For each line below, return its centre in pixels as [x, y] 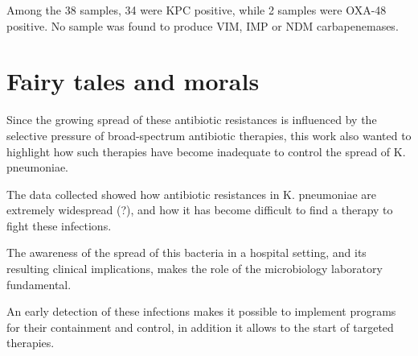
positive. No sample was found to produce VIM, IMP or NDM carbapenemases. [203, 25]
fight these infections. [59, 225]
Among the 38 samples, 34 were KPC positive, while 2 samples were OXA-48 [197, 10]
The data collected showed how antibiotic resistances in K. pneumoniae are [192, 194]
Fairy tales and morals [133, 81]
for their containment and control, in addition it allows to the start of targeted [200, 327]
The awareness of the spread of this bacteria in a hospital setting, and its [186, 253]
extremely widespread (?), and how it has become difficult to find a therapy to [200, 210]
